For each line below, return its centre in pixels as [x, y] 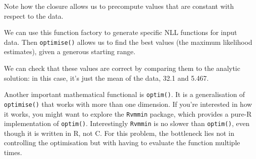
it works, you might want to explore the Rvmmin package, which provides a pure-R [128, 113]
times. [13, 152]
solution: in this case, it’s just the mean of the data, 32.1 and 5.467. [106, 78]
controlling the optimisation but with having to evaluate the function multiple [122, 143]
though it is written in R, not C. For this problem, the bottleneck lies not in [119, 133]
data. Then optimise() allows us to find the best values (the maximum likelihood [128, 42]
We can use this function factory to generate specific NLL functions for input [121, 32]
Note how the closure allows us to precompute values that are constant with [119, 6]
